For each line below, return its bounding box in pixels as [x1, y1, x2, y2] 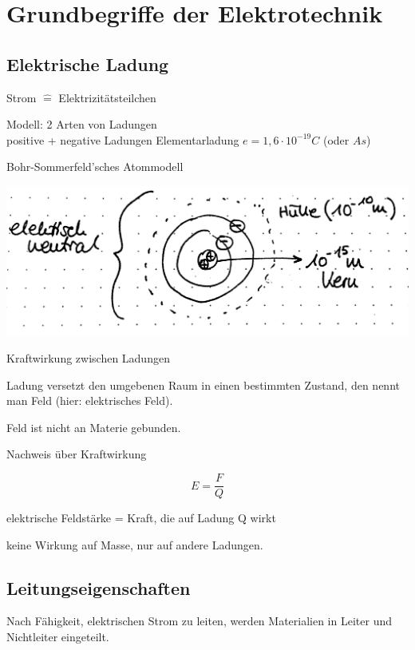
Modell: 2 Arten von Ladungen [6, 116, 157, 133]
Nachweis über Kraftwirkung [6, 446, 147, 462]
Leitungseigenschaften [6, 575, 191, 600]
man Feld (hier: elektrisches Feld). [6, 392, 173, 409]
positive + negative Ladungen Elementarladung [6, 131, 239, 148]
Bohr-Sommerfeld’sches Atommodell [6, 158, 184, 175]
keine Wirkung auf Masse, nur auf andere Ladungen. [6, 536, 263, 553]
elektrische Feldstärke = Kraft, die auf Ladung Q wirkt [6, 509, 276, 526]
